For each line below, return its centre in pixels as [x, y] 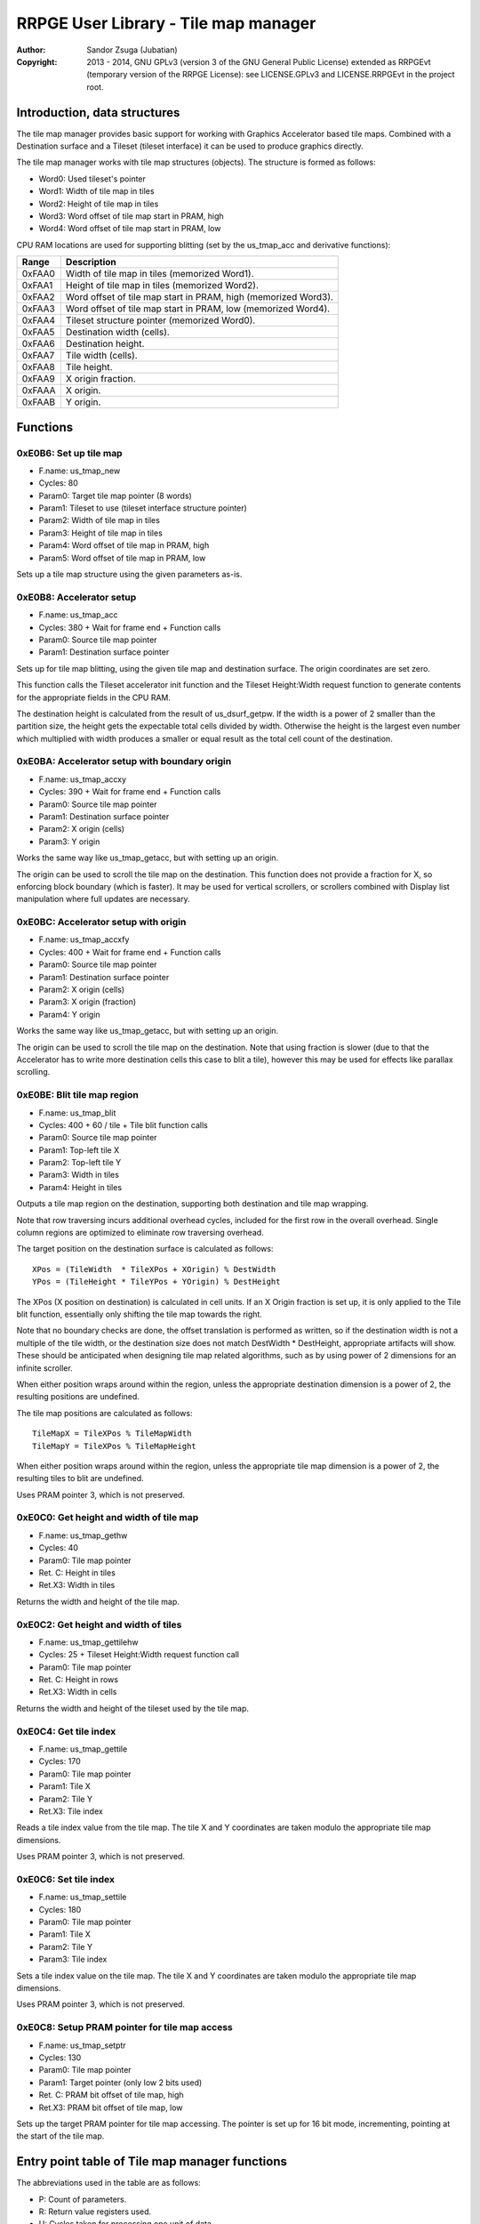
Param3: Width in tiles [79, 1175]
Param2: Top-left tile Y [80, 1163]
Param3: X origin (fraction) [88, 1002]
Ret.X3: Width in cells [78, 1692]
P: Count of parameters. [83, 2199]
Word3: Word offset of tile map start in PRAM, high [131, 216]
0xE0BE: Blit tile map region [78, 1095]
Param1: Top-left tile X [79, 1150]
